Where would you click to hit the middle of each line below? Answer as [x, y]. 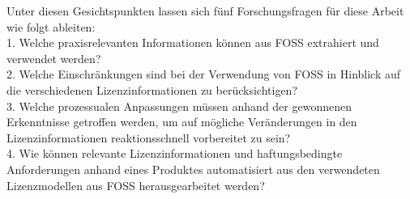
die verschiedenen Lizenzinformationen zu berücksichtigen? [152, 89]
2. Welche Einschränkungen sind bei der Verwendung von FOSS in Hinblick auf [204, 74]
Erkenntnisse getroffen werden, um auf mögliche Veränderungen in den [182, 122]
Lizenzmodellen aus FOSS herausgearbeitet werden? [136, 185]
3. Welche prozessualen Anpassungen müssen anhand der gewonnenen [179, 106]
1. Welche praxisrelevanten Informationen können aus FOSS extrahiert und [193, 42]
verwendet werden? [54, 58]
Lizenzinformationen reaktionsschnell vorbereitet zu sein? [149, 137]
